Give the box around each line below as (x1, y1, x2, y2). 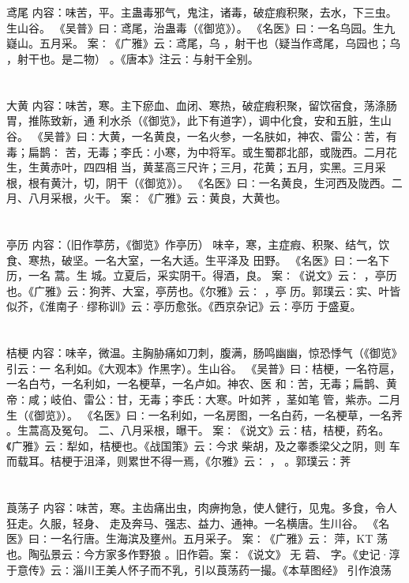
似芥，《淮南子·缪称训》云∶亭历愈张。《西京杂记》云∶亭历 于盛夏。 (6, 298, 362, 314)
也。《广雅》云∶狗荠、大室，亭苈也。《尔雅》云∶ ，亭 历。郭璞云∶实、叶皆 (6, 282, 401, 299)
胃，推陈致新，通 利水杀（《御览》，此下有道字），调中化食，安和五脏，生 (6, 112, 381, 129)
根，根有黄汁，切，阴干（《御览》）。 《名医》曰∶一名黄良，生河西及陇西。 (6, 174, 392, 190)
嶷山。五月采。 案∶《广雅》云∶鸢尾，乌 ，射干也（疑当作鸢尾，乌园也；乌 (6, 35, 401, 51)
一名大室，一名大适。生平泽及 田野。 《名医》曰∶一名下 (94, 251, 390, 268)
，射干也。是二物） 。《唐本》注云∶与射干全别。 (6, 50, 259, 66)
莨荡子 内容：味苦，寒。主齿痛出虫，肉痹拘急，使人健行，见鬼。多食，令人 (6, 499, 397, 516)
